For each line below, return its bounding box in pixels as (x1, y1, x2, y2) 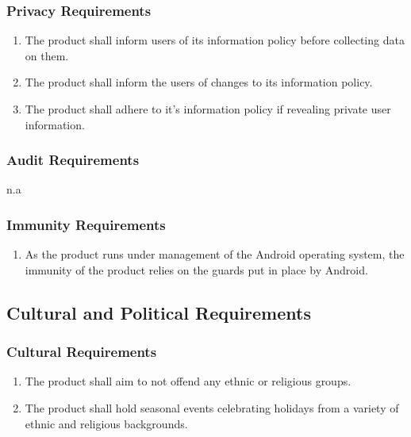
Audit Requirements (6, 150, 140, 170)
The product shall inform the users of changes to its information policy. (25, 74, 373, 90)
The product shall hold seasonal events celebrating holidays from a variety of (25, 400, 399, 416)
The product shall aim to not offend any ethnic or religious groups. (25, 373, 351, 389)
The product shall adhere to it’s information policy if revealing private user (25, 101, 391, 117)
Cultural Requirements (6, 342, 157, 362)
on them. (25, 47, 69, 63)
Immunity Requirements (6, 214, 166, 234)
